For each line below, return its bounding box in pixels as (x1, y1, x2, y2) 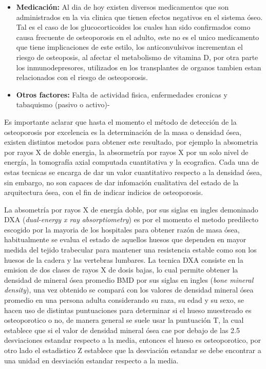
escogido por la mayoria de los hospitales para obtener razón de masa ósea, (4, 224, 240, 235)
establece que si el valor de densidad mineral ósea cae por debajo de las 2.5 (4, 324, 240, 335)
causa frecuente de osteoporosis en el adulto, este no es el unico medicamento (16, 31, 259, 42)
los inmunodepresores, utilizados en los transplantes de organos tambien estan (16, 62, 261, 72)
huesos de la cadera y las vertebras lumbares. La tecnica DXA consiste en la (4, 254, 243, 265)
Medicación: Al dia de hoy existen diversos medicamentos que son (16, 2, 229, 12)
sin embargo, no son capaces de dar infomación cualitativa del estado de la (4, 177, 239, 187)
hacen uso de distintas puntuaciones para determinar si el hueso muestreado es (4, 304, 252, 315)
